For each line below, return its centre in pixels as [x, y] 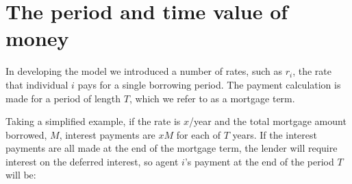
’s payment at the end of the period [259, 161]
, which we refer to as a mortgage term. [212, 98]
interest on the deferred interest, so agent [92, 161]
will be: [21, 175]
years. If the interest [275, 134]
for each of [198, 134]
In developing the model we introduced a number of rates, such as [144, 71]
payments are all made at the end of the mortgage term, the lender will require [172, 148]
